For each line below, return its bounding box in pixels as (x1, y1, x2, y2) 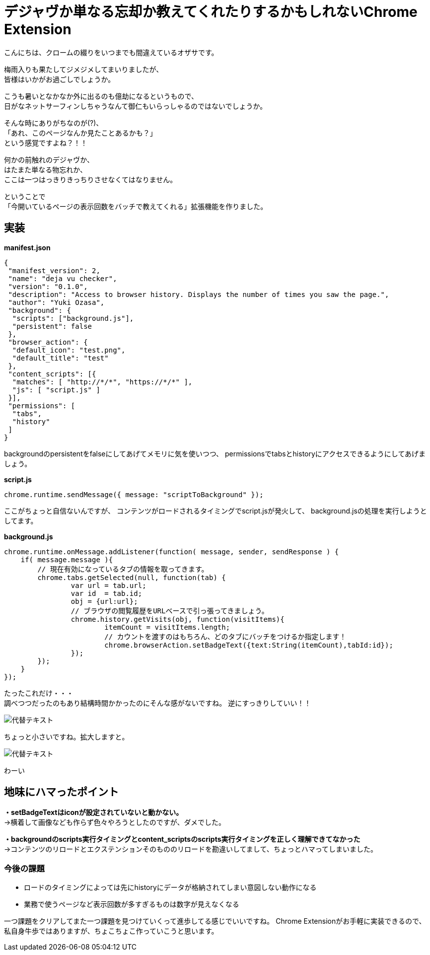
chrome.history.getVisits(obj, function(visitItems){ (71, 615, 285, 623)
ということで (4, 192, 46, 201)
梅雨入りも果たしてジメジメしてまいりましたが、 (4, 65, 163, 73)
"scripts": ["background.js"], (12, 314, 134, 322)
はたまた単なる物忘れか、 (4, 165, 87, 174)
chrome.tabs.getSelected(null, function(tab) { (37, 573, 226, 582)
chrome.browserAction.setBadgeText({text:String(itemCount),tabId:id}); (104, 641, 393, 649)
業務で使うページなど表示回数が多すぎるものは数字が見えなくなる (24, 900, 239, 909)
